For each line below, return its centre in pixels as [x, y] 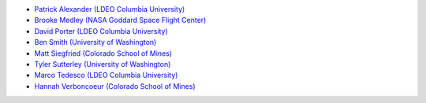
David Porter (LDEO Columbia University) [101, 31]
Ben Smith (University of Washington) [95, 42]
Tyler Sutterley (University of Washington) [103, 64]
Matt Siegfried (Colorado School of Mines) [103, 53]
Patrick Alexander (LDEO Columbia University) [110, 9]
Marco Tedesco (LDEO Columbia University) [106, 75]
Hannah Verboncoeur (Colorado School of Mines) [115, 86]
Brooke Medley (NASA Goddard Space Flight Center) [120, 20]
